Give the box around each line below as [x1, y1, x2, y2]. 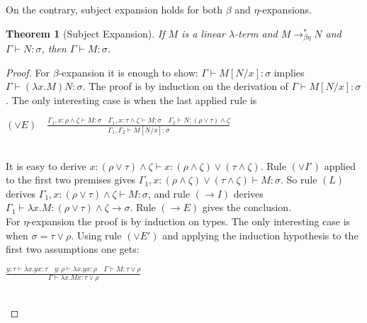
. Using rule [71, 227, 122, 242]
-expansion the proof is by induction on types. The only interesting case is [28, 214, 351, 229]
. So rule [281, 172, 317, 187]
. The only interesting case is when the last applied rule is [6, 92, 257, 107]
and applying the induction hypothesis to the [162, 227, 358, 242]
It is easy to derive [6, 158, 86, 173]
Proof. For [6, 64, 50, 79]
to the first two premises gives [6, 172, 136, 187]
